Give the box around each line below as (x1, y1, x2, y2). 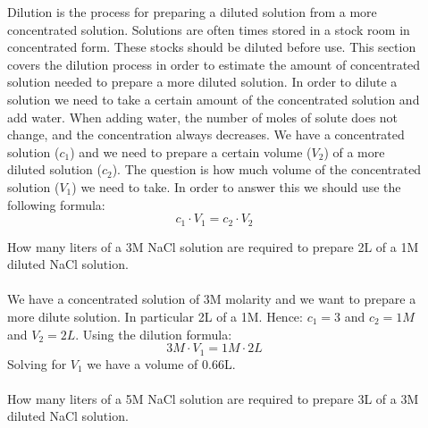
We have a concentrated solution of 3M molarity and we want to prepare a (7, 290, 416, 308)
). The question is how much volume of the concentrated (112, 160, 422, 179)
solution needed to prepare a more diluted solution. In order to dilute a (7, 72, 398, 91)
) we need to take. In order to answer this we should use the (71, 177, 401, 196)
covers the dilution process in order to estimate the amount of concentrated (7, 55, 421, 73)
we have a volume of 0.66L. (87, 354, 236, 373)
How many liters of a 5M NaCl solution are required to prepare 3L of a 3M (7, 389, 419, 407)
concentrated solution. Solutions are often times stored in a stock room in (7, 20, 410, 38)
